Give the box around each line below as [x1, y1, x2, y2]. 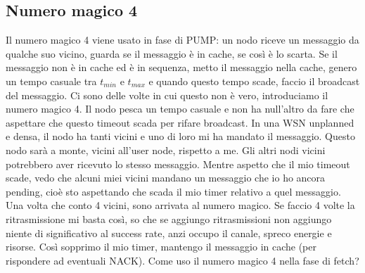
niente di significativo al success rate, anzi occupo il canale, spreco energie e [6, 225, 332, 240]
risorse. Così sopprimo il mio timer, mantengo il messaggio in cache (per [6, 239, 316, 254]
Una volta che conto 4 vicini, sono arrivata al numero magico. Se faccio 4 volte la [6, 198, 355, 212]
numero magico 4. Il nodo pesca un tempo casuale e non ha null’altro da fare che [6, 101, 354, 116]
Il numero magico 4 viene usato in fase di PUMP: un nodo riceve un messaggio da [6, 32, 359, 47]
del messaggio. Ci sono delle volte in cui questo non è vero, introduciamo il [6, 87, 328, 102]
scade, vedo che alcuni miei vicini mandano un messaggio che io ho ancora [6, 170, 326, 185]
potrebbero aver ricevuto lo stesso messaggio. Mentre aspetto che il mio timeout [6, 156, 350, 171]
